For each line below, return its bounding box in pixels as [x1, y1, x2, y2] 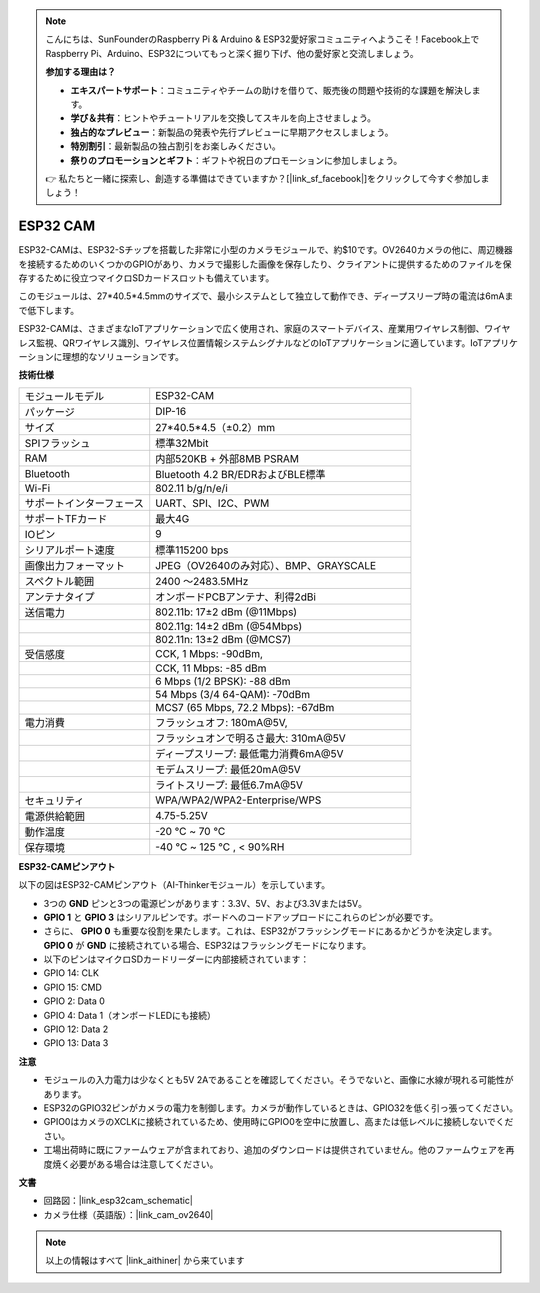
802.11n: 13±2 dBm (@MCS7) [155, 632, 292, 646]
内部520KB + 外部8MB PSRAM [155, 451, 300, 465]
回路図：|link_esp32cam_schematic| [43, 1195, 194, 1207]
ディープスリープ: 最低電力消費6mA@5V [155, 746, 344, 760]
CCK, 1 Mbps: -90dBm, [155, 646, 264, 660]
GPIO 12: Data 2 [43, 1023, 109, 1035]
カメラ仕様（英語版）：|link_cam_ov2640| [43, 1208, 214, 1220]
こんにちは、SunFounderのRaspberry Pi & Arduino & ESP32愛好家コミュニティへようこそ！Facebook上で [45, 33, 480, 45]
